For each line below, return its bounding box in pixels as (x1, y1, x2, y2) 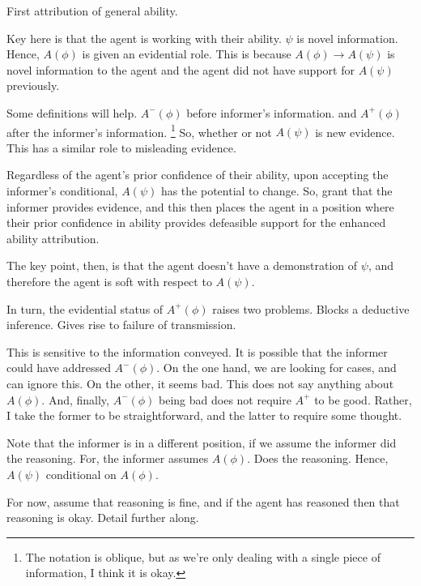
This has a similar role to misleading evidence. (6, 139, 236, 156)
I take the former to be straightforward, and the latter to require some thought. (6, 407, 402, 424)
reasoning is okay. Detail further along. (6, 509, 199, 526)
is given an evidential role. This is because (82, 45, 291, 62)
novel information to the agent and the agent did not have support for (6, 61, 355, 78)
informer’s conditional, (6, 182, 118, 199)
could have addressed (6, 359, 111, 376)
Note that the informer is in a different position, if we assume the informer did (6, 434, 397, 451)
